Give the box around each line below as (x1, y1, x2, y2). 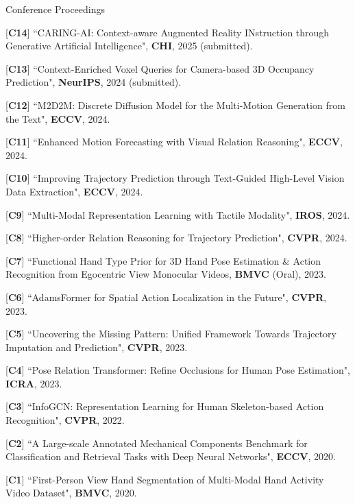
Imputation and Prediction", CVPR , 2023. (5, 339, 188, 354)
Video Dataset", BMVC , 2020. (5, 485, 137, 500)
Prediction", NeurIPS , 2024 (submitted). (5, 75, 182, 89)
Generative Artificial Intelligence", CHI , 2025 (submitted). (5, 38, 253, 53)
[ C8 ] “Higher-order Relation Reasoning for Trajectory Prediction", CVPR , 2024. (5, 230, 347, 245)
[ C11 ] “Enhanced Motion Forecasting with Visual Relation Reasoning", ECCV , (5, 134, 343, 149)
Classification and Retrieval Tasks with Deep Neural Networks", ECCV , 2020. (5, 449, 336, 464)
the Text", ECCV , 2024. (5, 111, 110, 125)
